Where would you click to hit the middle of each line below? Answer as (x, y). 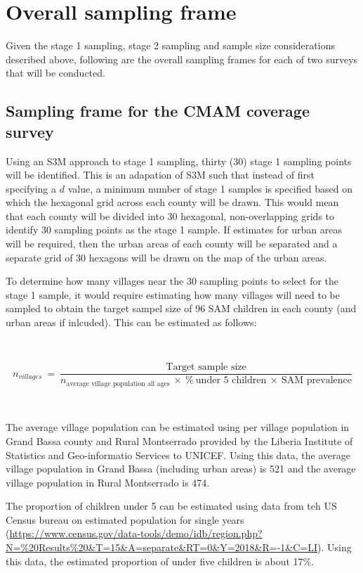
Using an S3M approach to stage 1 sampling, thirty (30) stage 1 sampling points (179, 161)
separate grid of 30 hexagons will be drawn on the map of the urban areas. (166, 257)
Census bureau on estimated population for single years (125, 519)
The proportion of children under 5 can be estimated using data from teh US (171, 506)
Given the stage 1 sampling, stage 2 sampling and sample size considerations (170, 45)
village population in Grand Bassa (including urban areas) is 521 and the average (181, 469)
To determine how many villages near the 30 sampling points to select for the (172, 281)
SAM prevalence (317, 381)
